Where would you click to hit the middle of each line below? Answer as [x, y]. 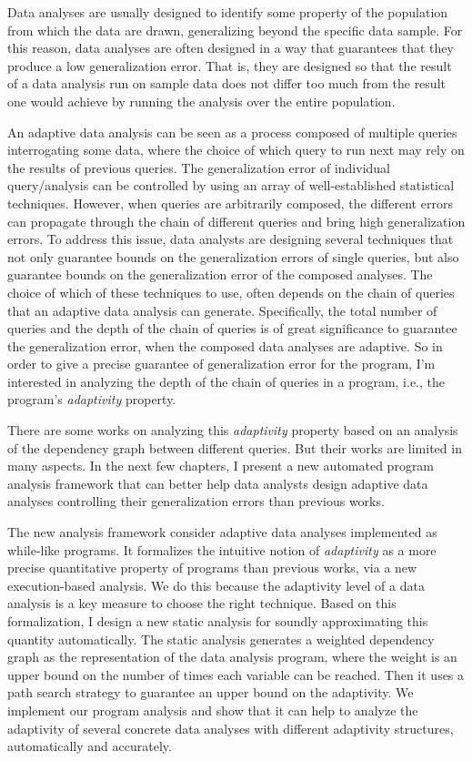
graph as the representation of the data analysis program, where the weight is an [232, 657]
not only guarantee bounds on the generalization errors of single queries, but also [233, 256]
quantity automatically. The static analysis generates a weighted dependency [221, 639]
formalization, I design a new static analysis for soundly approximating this [218, 621]
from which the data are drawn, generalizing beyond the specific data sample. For [235, 30]
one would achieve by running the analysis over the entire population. [201, 101]
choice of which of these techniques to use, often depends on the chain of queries [231, 292]
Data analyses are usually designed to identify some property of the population [228, 12]
